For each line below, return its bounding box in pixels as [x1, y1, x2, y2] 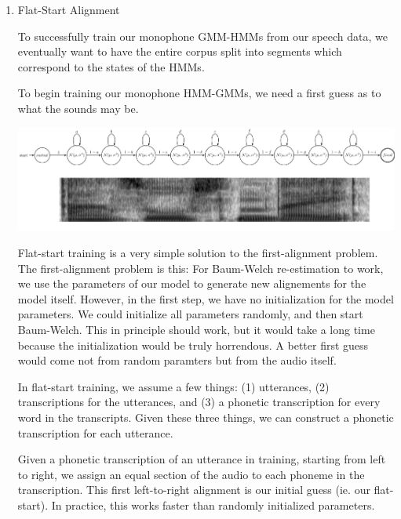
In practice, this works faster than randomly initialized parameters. [51, 496, 375, 513]
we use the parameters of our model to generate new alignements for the [17, 275, 366, 292]
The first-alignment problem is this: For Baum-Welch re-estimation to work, [17, 259, 384, 276]
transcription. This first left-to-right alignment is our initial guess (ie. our [17, 481, 370, 498]
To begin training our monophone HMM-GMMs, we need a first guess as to [17, 85, 381, 101]
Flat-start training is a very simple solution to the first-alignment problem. [17, 245, 378, 261]
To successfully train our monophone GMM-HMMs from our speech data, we [17, 27, 388, 44]
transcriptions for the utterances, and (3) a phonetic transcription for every [17, 394, 381, 410]
